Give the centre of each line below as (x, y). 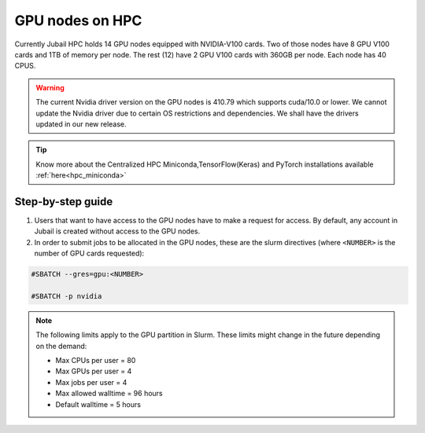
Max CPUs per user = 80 (96, 361)
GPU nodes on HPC (78, 20)
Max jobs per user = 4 (91, 382)
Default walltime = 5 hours (98, 404)
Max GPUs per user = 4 (94, 371)
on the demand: (61, 346)
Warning (50, 87)
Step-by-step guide (64, 202)
